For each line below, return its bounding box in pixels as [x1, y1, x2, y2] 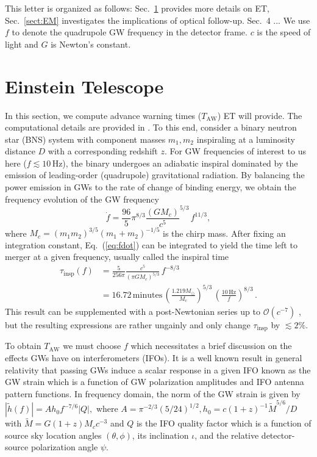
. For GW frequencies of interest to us [164, 145, 306, 157]
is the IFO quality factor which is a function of [136, 417, 312, 430]
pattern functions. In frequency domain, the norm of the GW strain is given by [5, 387, 301, 400]
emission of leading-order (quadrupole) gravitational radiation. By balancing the [5, 168, 305, 181]
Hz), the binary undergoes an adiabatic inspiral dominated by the [52, 156, 298, 169]
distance [5, 145, 35, 157]
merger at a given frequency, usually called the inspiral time [5, 250, 229, 263]
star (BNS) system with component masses [5, 132, 166, 145]
